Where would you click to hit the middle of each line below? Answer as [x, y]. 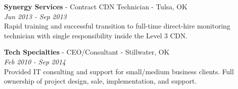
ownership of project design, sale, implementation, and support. [100, 81]
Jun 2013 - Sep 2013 [35, 16]
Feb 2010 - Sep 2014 [35, 61]
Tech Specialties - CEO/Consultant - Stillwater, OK [87, 52]
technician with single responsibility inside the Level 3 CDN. [96, 35]
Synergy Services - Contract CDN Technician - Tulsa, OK [96, 6]
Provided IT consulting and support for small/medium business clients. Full [119, 71]
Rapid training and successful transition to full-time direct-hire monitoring [117, 26]
